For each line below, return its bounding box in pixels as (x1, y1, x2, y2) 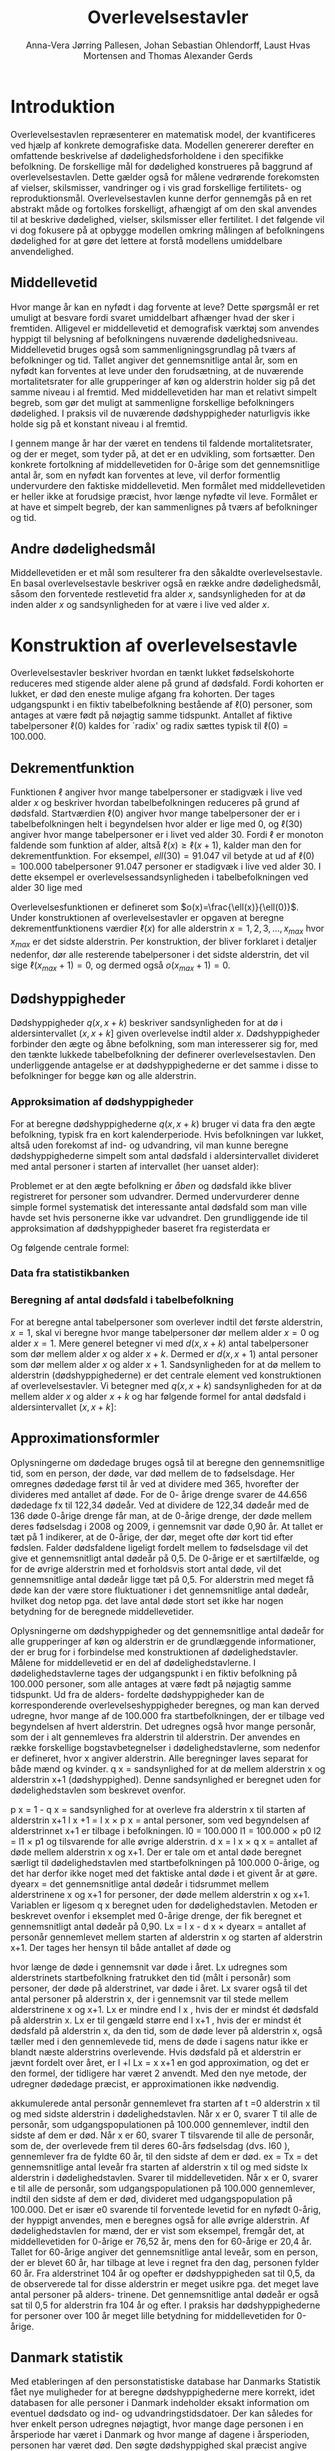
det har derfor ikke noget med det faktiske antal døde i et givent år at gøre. (10, 1867, 318, 1879)
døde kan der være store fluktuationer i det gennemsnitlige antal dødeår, (10, 1584, 310, 1596)
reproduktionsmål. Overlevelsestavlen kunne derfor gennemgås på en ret (10, 192, 312, 204)
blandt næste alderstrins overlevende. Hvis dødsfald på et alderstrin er (10, 2046, 302, 2058)
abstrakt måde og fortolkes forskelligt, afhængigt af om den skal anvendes (10, 202, 318, 215)
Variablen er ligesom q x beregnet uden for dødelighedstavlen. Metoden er (10, 1899, 318, 1911)
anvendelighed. (10, 245, 75, 257)
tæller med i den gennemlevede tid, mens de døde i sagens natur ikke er (10, 2035, 309, 2047)
